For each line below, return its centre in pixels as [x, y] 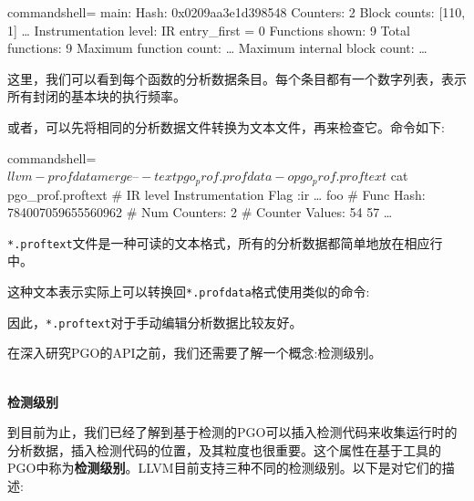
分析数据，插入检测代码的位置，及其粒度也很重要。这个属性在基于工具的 [224, 449]
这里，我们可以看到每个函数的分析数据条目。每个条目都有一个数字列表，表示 [237, 78]
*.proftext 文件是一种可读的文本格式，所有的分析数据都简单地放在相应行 [225, 242]
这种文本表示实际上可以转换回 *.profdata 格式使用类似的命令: [189, 292]
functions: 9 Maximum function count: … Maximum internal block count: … [217, 48]
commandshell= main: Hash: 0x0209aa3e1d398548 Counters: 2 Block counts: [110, [237, 12]
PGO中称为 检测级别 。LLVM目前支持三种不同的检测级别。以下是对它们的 [225, 468]
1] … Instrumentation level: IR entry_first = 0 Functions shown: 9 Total [209, 30]
